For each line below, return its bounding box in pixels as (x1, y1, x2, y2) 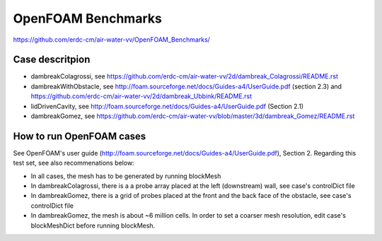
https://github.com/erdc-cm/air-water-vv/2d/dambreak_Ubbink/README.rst (30, 92, 253, 100)
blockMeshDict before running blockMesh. (30, 221, 156, 230)
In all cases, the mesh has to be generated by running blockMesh (30, 172, 221, 180)
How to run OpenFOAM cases (13, 130, 146, 142)
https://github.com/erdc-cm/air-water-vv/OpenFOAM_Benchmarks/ (13, 35, 210, 44)
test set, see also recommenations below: (13, 159, 134, 167)
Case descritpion (13, 54, 91, 66)
